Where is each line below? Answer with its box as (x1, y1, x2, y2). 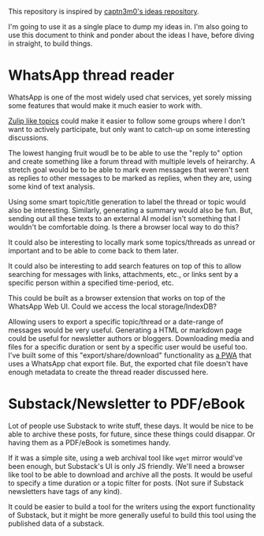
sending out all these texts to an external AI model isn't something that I (8, 213, 241, 223)
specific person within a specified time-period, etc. (8, 278, 174, 287)
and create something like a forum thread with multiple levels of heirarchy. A (8, 156, 256, 166)
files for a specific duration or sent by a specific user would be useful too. (8, 342, 248, 351)
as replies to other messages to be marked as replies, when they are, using (8, 173, 252, 182)
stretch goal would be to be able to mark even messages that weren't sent (8, 165, 250, 174)
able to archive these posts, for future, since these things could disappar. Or (8, 429, 255, 439)
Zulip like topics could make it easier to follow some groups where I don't (8, 116, 246, 126)
